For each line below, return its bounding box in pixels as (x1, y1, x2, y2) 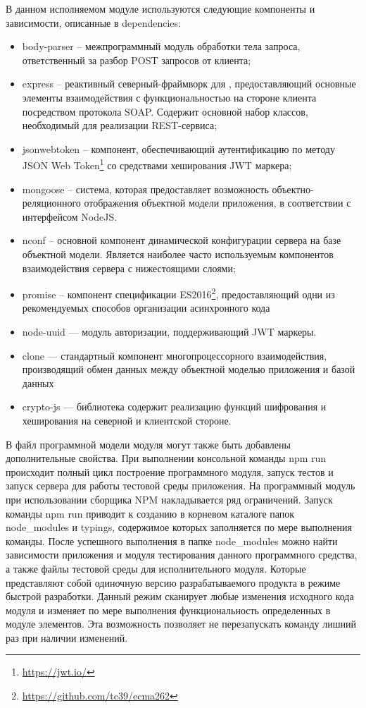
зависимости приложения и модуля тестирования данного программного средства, (6, 547, 358, 562)
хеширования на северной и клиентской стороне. (22, 413, 232, 427)
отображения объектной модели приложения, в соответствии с (84, 195, 351, 210)
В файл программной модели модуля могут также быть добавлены (6, 437, 291, 451)
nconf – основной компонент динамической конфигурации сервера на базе (22, 233, 341, 248)
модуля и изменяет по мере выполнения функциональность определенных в (6, 602, 331, 617)
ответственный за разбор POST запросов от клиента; (22, 52, 251, 67)
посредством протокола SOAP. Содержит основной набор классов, (22, 104, 308, 118)
